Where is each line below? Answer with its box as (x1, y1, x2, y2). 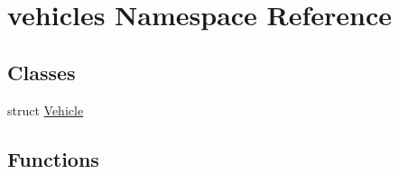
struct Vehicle (7, 100, 84, 119)
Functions (7, 144, 99, 172)
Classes (7, 58, 76, 86)
